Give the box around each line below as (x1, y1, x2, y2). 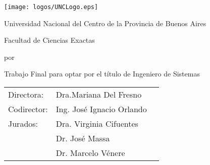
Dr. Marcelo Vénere (56, 147, 125, 159)
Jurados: (8, 118, 38, 130)
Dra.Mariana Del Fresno (56, 89, 142, 101)
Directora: (8, 89, 44, 101)
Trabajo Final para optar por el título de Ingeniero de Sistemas (4, 68, 200, 79)
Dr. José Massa (56, 132, 110, 144)
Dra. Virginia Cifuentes (56, 118, 138, 130)
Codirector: (8, 103, 48, 115)
